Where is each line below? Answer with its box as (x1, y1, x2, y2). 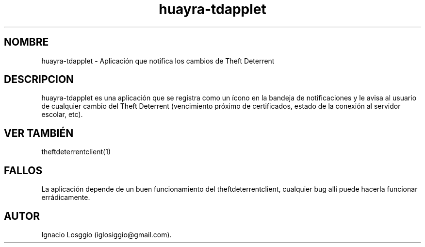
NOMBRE (4, 36, 49, 49)
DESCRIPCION (4, 73, 74, 86)
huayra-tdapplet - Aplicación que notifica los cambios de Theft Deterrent (41, 56, 275, 65)
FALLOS (4, 164, 43, 177)
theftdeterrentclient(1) (41, 148, 111, 156)
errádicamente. (41, 193, 90, 202)
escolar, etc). (41, 110, 83, 119)
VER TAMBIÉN (4, 127, 74, 139)
